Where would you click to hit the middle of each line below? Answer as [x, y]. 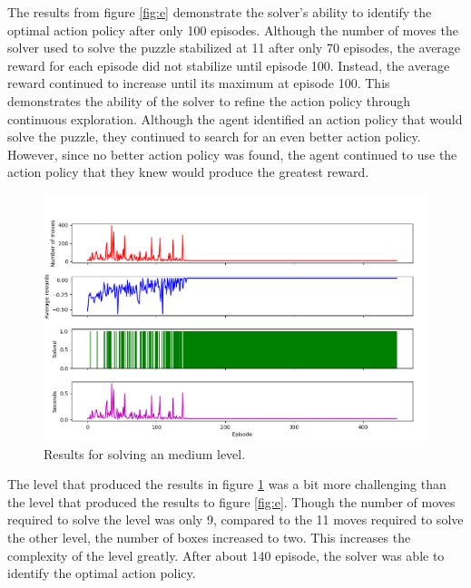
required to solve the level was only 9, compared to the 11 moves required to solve [235, 519]
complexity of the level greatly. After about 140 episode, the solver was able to [226, 555]
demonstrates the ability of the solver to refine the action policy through [209, 100]
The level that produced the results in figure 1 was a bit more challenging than [227, 484]
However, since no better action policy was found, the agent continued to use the [232, 154]
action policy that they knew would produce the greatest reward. [188, 172]
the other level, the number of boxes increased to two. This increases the [209, 537]
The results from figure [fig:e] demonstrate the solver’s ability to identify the [220, 12]
